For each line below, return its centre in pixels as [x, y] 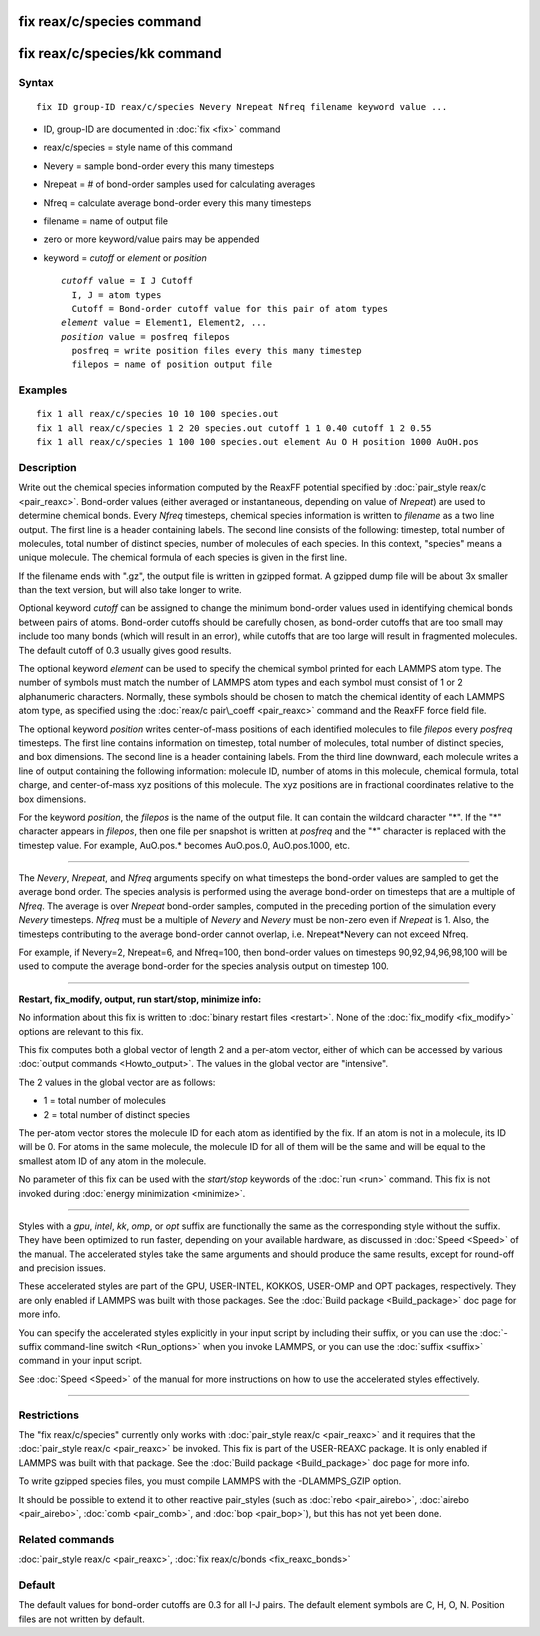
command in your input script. [80, 1361]
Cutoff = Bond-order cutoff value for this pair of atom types [230, 308]
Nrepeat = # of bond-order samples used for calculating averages [179, 184]
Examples [43, 390]
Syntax [36, 83]
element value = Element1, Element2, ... [164, 323]
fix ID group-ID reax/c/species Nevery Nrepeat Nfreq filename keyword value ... [242, 106]
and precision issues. [62, 1268]
